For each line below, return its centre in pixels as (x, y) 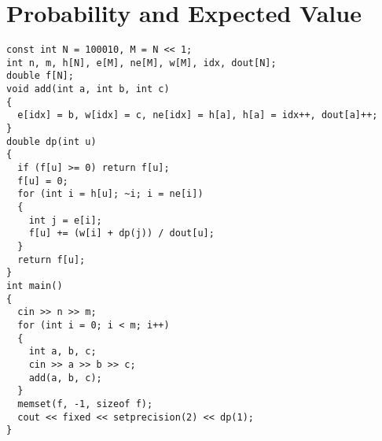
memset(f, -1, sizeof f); (85, 404)
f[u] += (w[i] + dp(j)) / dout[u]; (121, 233)
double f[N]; (40, 76)
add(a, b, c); (65, 378)
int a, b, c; (62, 352)
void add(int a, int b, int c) (88, 89)
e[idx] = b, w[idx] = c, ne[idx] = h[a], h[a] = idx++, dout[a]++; (198, 115)
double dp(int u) (51, 141)
